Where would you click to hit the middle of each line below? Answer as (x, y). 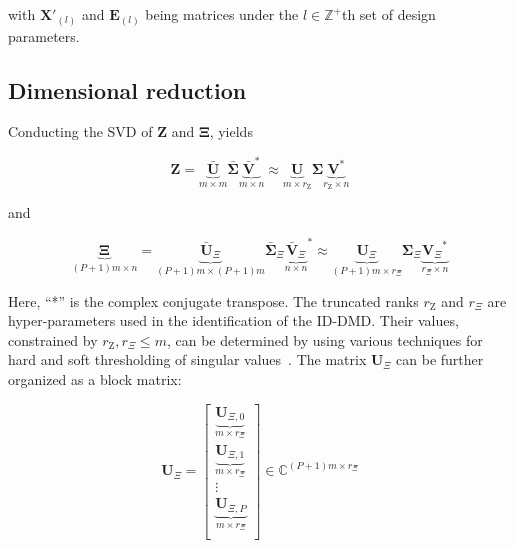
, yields (231, 131)
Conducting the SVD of (80, 131)
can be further (440, 359)
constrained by (53, 339)
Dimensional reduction (127, 89)
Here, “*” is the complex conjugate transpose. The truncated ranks (213, 300)
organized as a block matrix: (95, 379)
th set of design (388, 14)
